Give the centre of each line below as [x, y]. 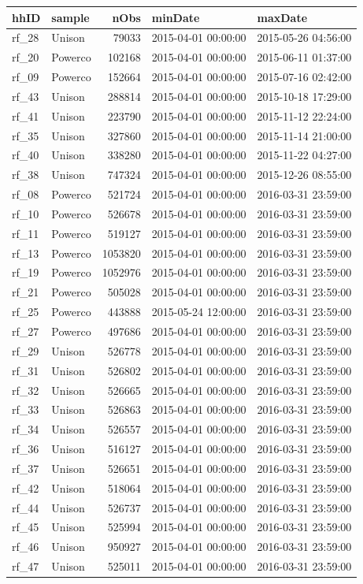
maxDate [282, 17]
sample [70, 17]
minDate [176, 17]
